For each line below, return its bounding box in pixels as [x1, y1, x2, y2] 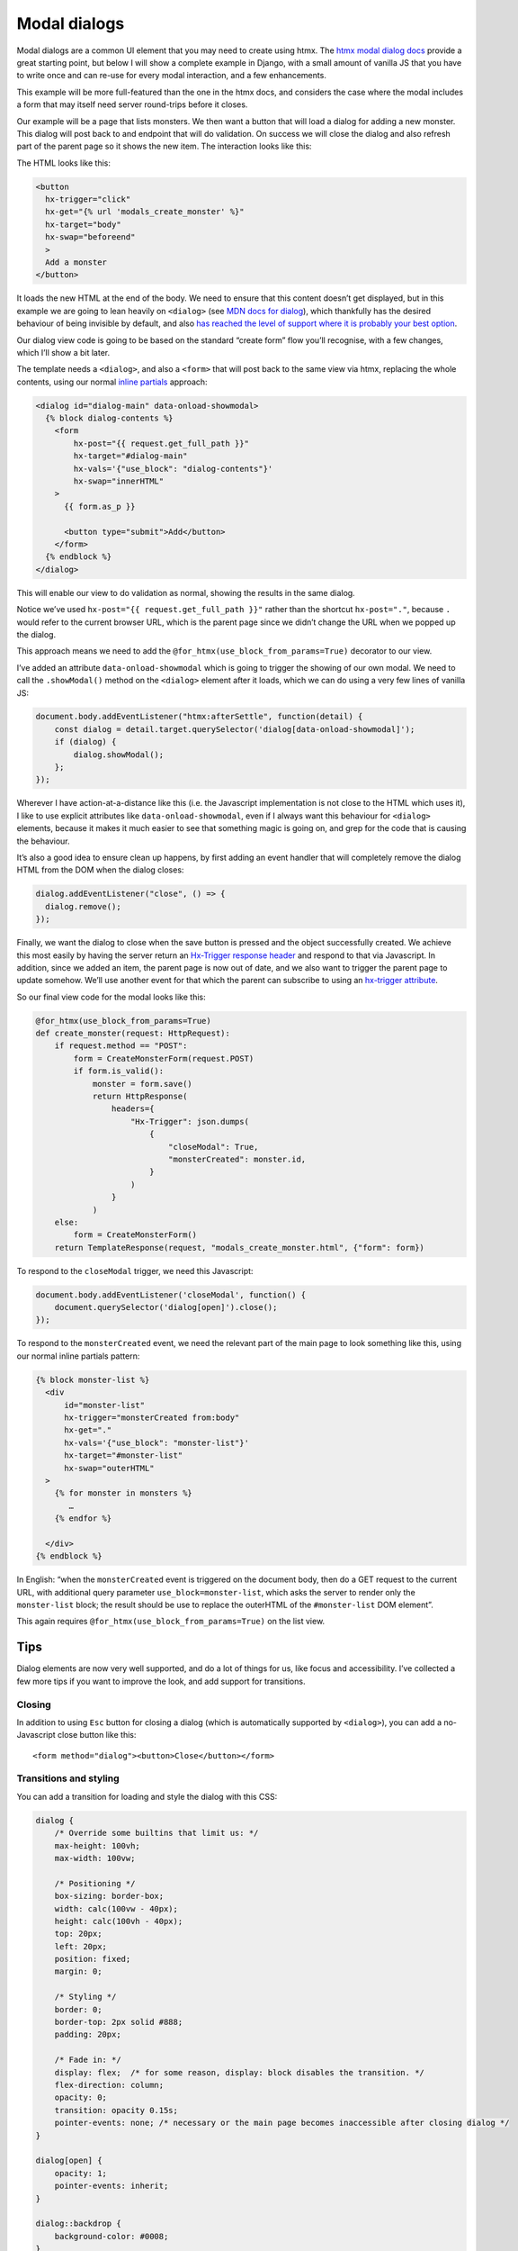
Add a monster [45, 258, 108, 267]
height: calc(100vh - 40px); [54, 1916, 183, 1926]
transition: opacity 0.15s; [54, 2105, 179, 2115]
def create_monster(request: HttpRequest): [35, 1028, 231, 1039]
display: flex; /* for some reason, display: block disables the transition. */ [54, 2067, 424, 2077]
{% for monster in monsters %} [54, 1488, 192, 1498]
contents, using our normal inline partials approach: [16, 376, 208, 387]
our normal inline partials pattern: [16, 1351, 140, 1361]
